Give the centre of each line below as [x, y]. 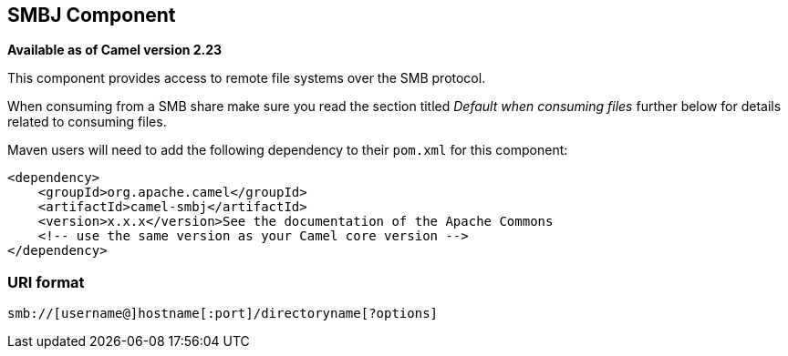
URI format [46, 282]
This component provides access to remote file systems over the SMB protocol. [247, 78]
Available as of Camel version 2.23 [115, 50]
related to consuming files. [87, 122]
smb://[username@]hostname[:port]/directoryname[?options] [223, 314]
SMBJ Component [92, 15]
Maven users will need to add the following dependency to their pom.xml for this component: [288, 150]
